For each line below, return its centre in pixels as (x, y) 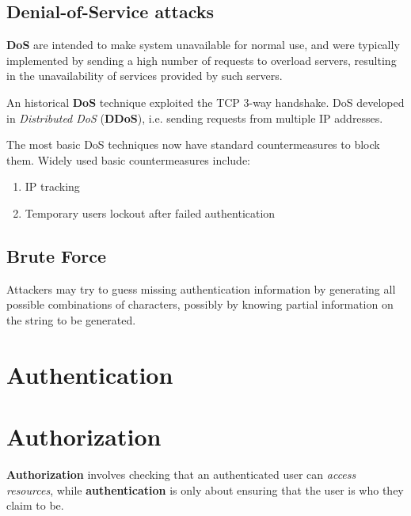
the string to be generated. (71, 319)
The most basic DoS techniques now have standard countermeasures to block (193, 144)
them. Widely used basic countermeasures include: (128, 159)
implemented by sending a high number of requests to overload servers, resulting (202, 60)
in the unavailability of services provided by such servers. (145, 76)
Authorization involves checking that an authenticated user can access (181, 474)
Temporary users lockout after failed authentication (150, 212)
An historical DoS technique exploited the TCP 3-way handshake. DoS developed (205, 102)
